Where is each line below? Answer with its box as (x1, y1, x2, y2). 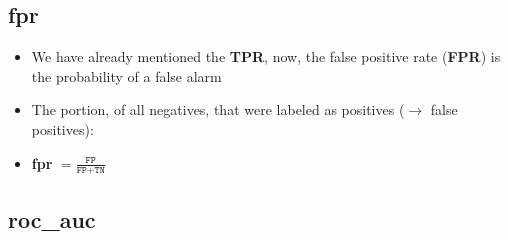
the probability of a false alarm (31, 65, 222, 86)
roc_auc (8, 203, 96, 234)
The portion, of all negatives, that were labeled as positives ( (31, 99, 405, 120)
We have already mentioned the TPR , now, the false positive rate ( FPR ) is (31, 46, 501, 67)
